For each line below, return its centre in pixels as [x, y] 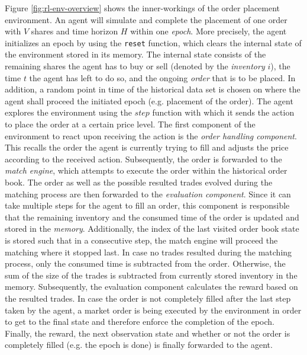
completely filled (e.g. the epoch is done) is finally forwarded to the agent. [139, 345]
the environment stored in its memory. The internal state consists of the [135, 54]
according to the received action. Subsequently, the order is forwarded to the [143, 159]
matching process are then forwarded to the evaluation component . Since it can [148, 194]
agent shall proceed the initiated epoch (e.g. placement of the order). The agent [149, 100]
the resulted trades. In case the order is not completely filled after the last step [148, 298]
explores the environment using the [68, 112]
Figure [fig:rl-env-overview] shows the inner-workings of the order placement [143, 8]
